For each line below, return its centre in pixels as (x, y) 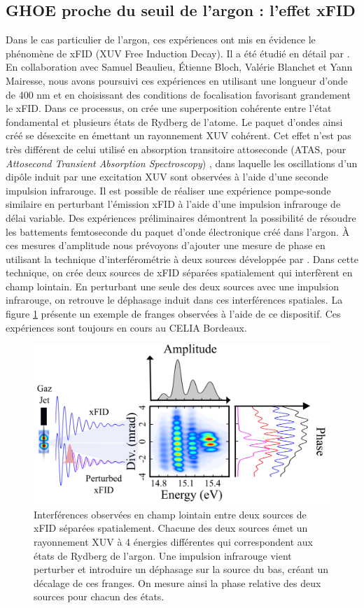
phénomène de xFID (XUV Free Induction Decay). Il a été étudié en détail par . (178, 53)
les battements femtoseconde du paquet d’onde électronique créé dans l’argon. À (178, 231)
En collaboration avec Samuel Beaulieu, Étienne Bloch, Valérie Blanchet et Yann (179, 67)
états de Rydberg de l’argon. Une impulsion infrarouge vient (163, 555)
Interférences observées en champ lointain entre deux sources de (170, 514)
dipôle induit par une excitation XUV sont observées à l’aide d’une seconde (167, 177)
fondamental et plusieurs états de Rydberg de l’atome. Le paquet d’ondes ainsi (174, 121)
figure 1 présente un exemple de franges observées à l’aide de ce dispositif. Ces (173, 314)
